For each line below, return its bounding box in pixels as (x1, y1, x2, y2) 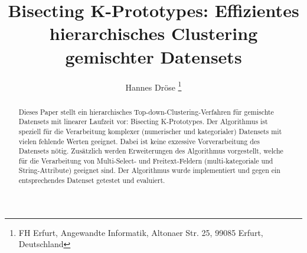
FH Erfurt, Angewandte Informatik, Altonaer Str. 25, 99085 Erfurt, (18, 226, 263, 238)
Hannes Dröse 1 (125, 79, 182, 93)
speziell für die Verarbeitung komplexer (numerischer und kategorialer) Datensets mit (18, 126, 282, 136)
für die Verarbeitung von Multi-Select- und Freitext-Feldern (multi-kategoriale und (18, 155, 273, 165)
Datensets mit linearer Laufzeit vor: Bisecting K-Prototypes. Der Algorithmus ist (18, 116, 268, 126)
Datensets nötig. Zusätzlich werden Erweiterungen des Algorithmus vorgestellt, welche (18, 146, 283, 156)
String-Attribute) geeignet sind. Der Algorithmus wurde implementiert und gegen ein (18, 165, 280, 175)
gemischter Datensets (65, 44, 242, 68)
